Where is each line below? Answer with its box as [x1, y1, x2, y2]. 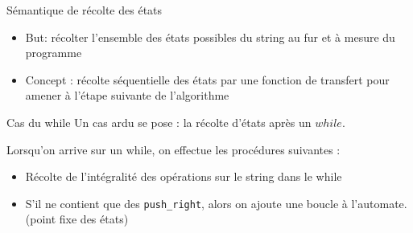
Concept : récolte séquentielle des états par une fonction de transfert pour [25, 71, 390, 88]
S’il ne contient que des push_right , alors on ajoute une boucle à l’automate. [25, 194, 407, 211]
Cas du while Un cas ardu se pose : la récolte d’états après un [6, 113, 312, 130]
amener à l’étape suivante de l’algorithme [25, 87, 229, 104]
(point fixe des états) [25, 211, 129, 227]
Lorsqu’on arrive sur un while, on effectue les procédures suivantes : [6, 141, 341, 157]
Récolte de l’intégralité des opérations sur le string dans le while [25, 168, 342, 185]
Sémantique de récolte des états [6, 2, 163, 18]
